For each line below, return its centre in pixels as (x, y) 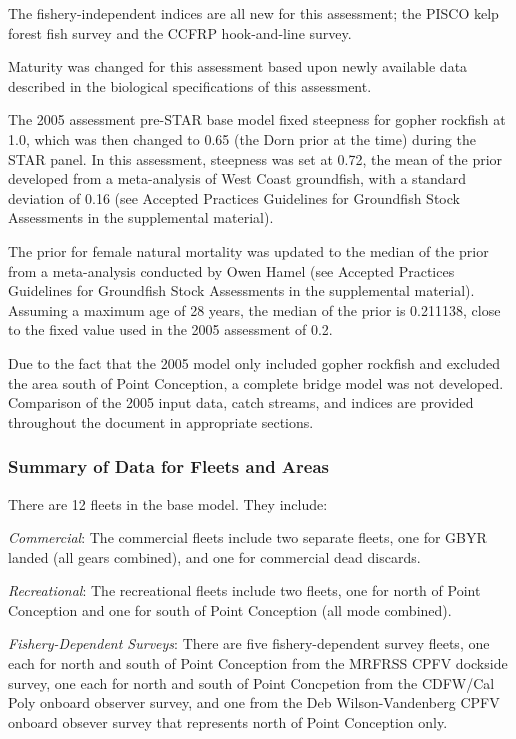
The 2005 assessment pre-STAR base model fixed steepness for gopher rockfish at (257, 119)
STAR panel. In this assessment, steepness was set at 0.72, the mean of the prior (255, 158)
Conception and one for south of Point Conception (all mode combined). (230, 609)
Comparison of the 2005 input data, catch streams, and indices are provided (241, 402)
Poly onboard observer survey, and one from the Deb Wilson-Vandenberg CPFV (254, 702)
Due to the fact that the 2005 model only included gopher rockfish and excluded (254, 362)
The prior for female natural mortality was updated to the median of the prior (248, 250)
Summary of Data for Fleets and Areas (169, 466)
